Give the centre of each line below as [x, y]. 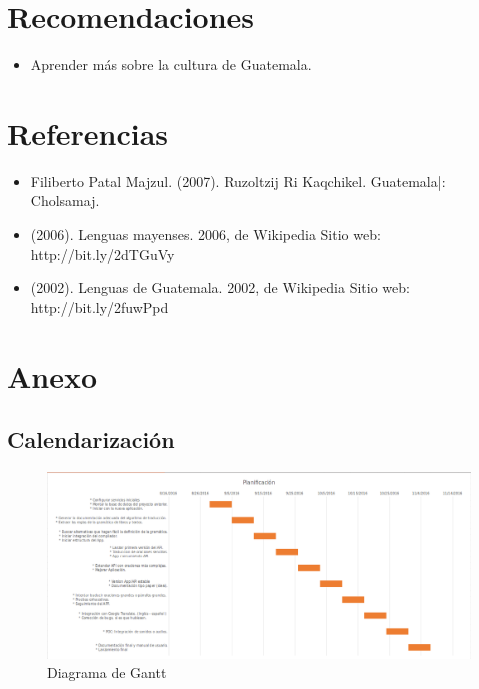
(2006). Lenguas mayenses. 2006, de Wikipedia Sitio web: [205, 234]
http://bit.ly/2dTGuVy [102, 253]
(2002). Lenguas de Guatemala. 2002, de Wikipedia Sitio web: [220, 287]
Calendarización [91, 439]
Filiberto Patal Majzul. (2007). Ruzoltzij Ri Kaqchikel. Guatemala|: [238, 180]
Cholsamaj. [65, 200]
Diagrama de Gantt [107, 672]
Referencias [88, 132]
